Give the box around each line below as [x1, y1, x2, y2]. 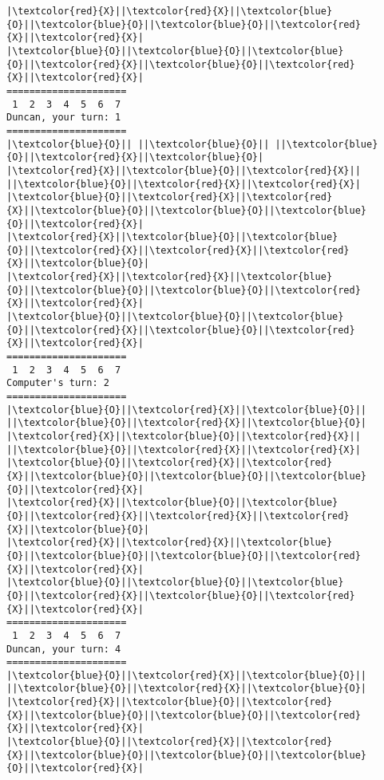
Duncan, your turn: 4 [6, 643, 121, 655]
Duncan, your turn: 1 [6, 112, 121, 124]
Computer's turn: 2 [6, 377, 109, 389]
